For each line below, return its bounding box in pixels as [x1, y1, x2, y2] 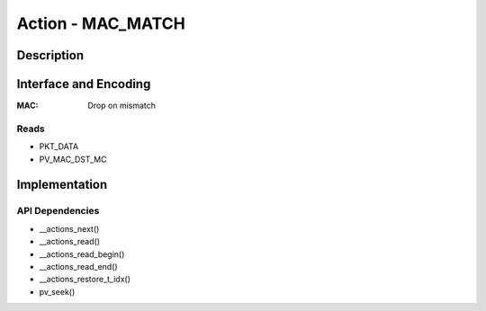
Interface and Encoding [16, 76, 151, 92]
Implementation [16, 177, 108, 192]
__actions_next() [39, 223, 100, 234]
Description [16, 48, 85, 63]
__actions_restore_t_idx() [39, 274, 130, 285]
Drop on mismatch [87, 100, 157, 111]
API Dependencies [16, 205, 100, 218]
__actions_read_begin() [39, 248, 125, 260]
